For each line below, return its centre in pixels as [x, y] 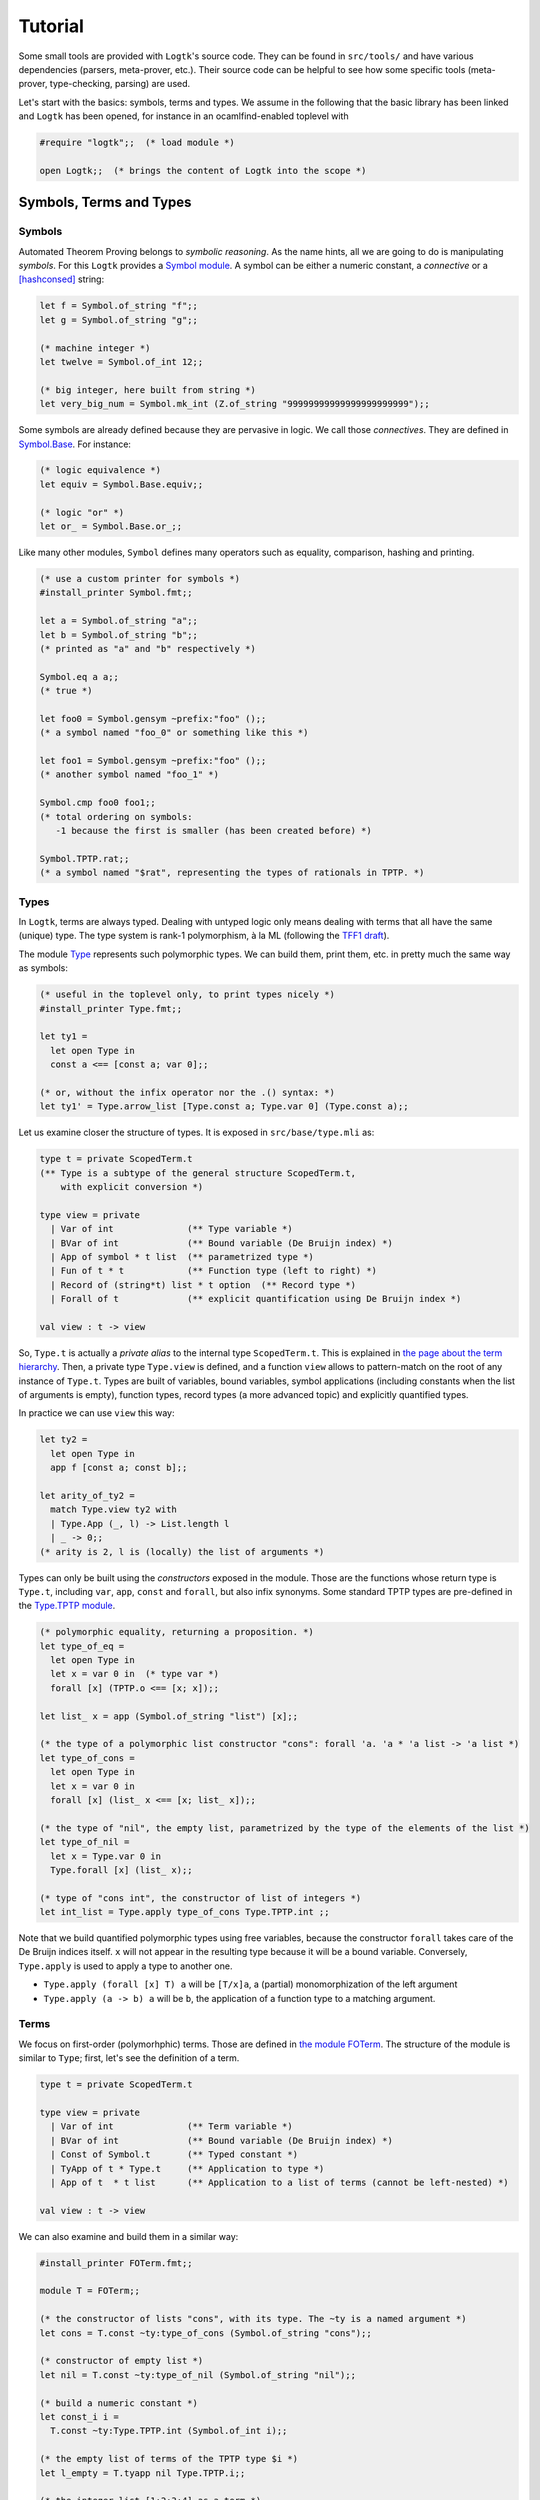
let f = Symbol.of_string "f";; [119, 306]
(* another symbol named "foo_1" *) [129, 774]
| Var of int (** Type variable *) [172, 1229]
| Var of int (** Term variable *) [172, 2126]
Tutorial [51, 26]
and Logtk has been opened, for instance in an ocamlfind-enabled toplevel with [183, 116]
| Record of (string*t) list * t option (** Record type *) [203, 1284]
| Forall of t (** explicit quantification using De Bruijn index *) [256, 1299]
